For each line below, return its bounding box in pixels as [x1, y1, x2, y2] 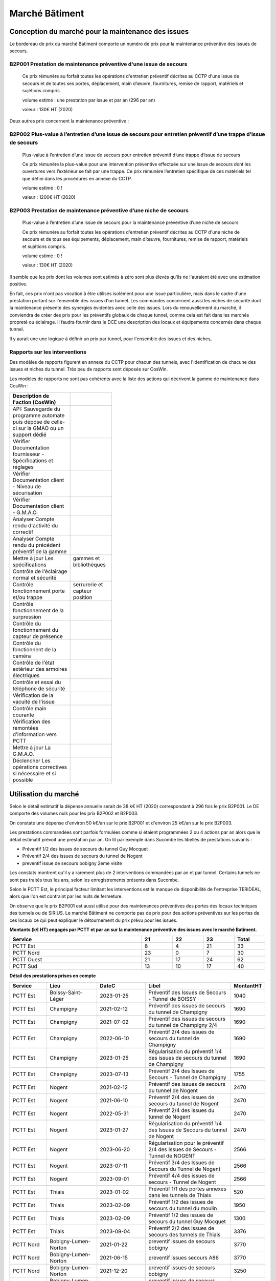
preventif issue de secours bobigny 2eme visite [22, 860, 122, 866]
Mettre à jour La [12, 743, 51, 751]
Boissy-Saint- [50, 989, 83, 996]
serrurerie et [73, 581, 103, 588]
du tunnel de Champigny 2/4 [148, 1021, 217, 1028]
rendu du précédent [12, 541, 61, 548]
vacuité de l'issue [12, 698, 55, 705]
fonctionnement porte [12, 587, 65, 594]
